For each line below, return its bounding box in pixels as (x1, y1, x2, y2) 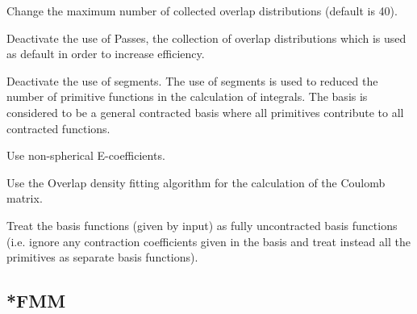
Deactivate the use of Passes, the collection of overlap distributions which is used (6, 29, 407, 46)
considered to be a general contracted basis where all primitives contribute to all (6, 103, 404, 120)
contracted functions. (6, 119, 111, 136)
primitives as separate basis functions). (6, 249, 198, 266)
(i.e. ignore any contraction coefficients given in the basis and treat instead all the (6, 232, 411, 249)
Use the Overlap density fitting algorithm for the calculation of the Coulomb (6, 174, 386, 190)
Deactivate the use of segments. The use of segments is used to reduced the (6, 72, 378, 89)
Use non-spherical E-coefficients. (6, 147, 165, 164)
